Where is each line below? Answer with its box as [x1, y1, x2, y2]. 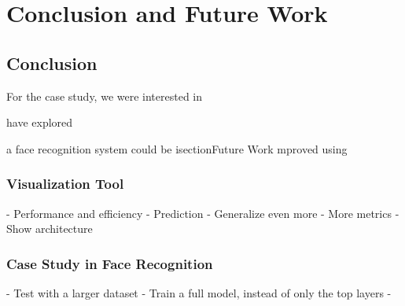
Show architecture [6, 220, 93, 237]
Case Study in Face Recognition [6, 253, 213, 273]
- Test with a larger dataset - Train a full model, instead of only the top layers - [6, 284, 392, 300]
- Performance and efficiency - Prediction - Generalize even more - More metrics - [6, 205, 399, 221]
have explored [6, 114, 73, 131]
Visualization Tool [6, 174, 124, 194]
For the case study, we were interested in [6, 87, 203, 104]
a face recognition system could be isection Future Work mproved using [6, 140, 348, 157]
